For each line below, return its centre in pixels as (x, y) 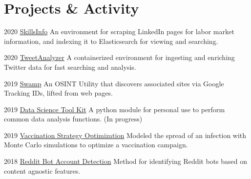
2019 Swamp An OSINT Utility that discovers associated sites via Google (114, 83)
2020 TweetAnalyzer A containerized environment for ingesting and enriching (119, 57)
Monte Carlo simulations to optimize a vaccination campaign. (96, 145)
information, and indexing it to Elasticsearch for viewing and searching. (111, 41)
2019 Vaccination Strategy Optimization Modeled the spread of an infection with (125, 135)
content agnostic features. (42, 170)
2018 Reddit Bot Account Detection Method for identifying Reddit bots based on (126, 161)
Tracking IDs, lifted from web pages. (58, 93)
